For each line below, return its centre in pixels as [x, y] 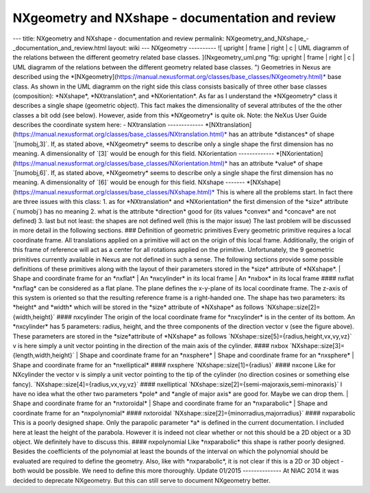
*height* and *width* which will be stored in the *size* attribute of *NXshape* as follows [138, 307]
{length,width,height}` [44, 355]
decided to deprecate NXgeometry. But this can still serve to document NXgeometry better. [141, 480]
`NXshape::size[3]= [317, 346]
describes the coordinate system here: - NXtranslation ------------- [108, 125]
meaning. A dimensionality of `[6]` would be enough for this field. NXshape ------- [129, 183]
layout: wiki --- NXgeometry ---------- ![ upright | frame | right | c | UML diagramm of [229, 47]
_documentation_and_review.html [60, 47]
